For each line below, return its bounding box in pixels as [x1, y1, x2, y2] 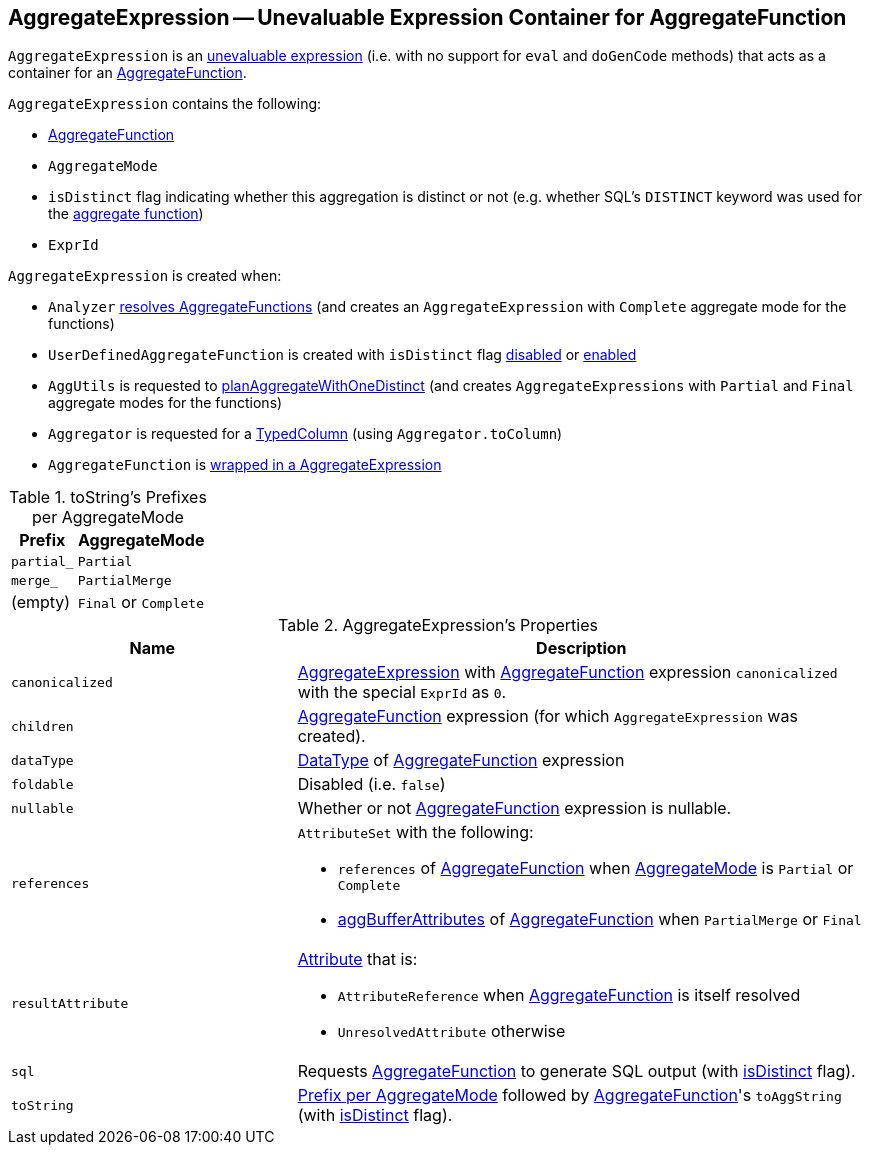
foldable [11, 776, 74, 792]
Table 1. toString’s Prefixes [8, 487, 207, 508]
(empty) [11, 592, 71, 613]
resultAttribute [11, 995, 129, 1011]
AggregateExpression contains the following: [8, 95, 322, 113]
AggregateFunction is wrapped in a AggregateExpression [48, 456, 442, 474]
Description [536, 638, 627, 659]
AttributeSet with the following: [297, 822, 534, 843]
